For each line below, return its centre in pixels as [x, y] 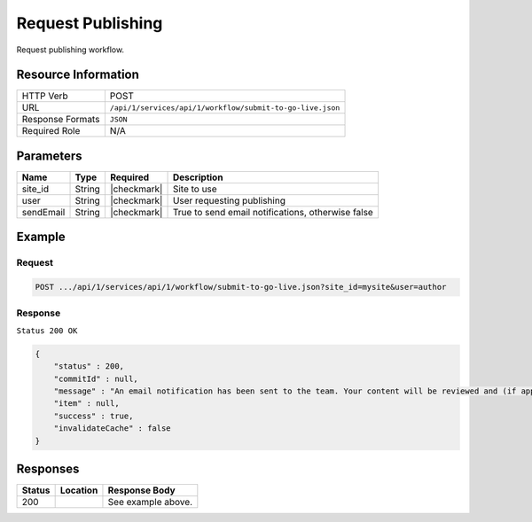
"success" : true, [94, 416]
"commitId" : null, [96, 378]
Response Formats [61, 120]
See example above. [150, 503]
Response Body [142, 490]
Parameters [49, 156]
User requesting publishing [229, 200]
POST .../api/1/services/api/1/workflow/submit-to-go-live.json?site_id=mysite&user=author [241, 287]
